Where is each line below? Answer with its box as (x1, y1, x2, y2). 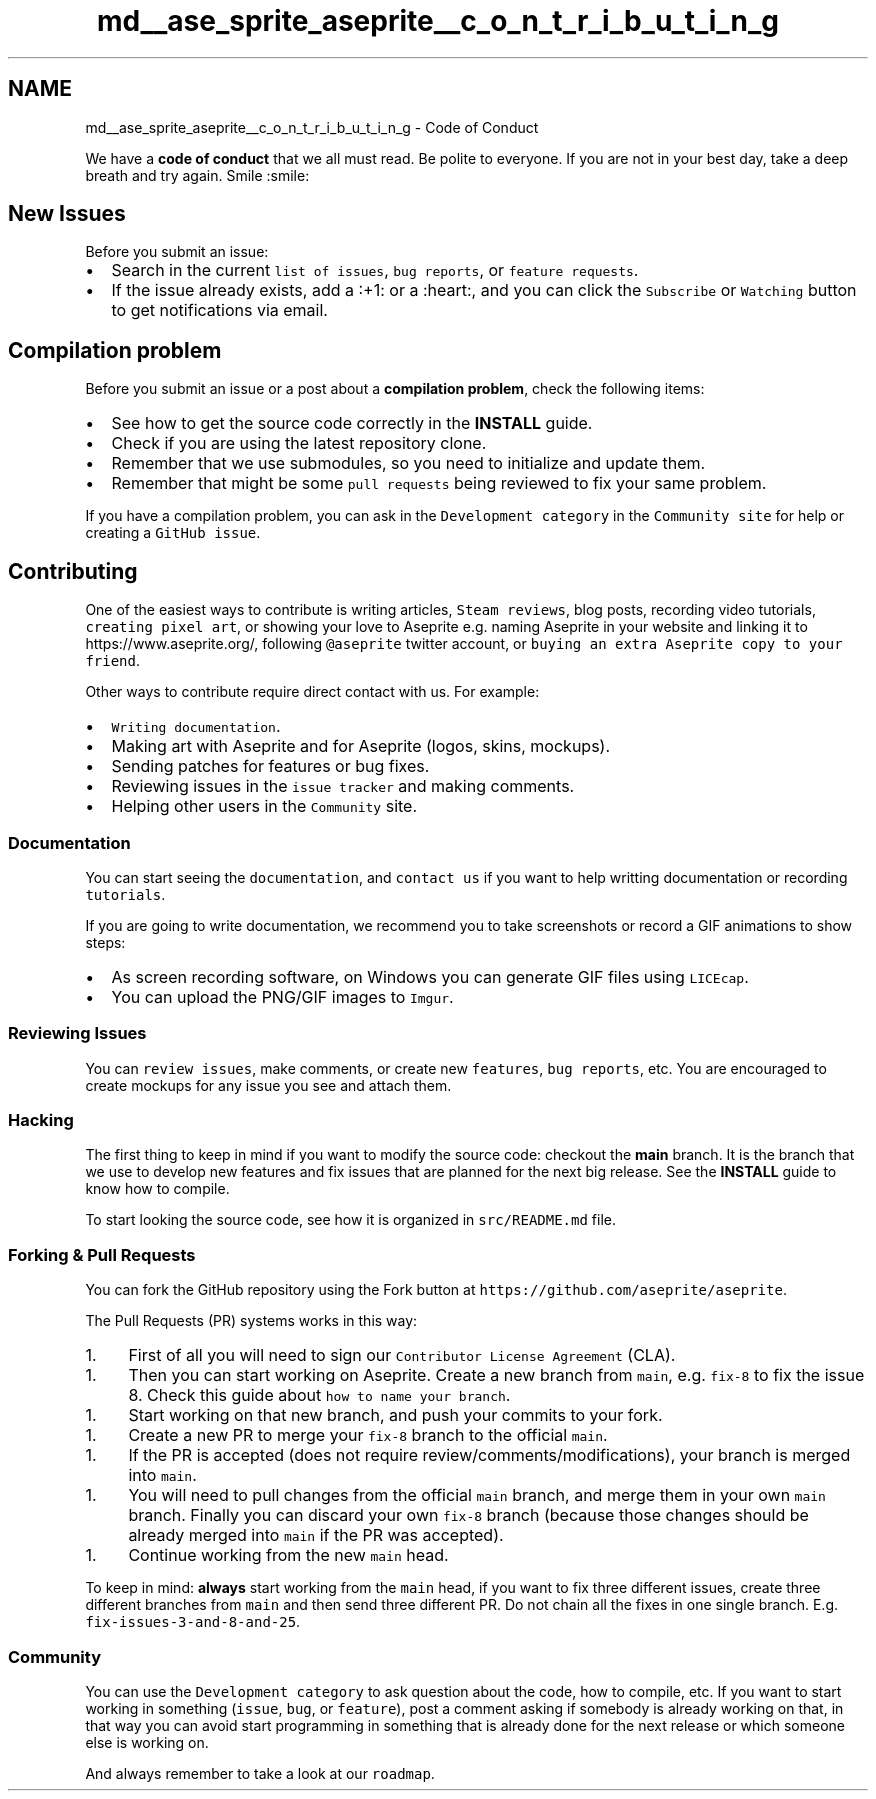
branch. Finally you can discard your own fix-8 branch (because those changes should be (128, 1505, 809, 1526)
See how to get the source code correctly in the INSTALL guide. (111, 413, 593, 434)
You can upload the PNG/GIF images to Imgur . (111, 986, 454, 1007)
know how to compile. (85, 1180, 230, 1198)
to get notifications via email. (111, 300, 328, 321)
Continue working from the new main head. (128, 1545, 449, 1566)
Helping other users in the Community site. (111, 796, 418, 817)
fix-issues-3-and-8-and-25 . (85, 1613, 301, 1631)
